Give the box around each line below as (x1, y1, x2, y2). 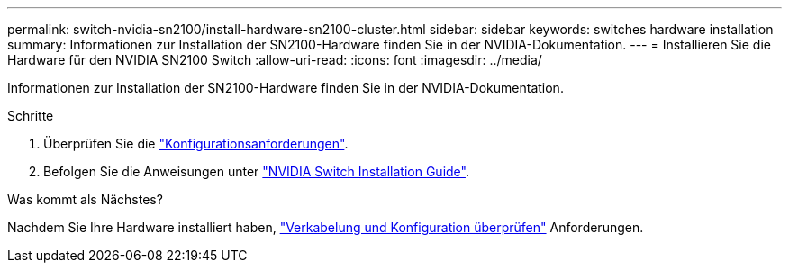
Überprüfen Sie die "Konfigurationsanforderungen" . (43, 136, 349, 151)
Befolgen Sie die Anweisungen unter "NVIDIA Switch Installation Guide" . (43, 164, 469, 179)
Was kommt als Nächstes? (7, 192, 163, 207)
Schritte (7, 108, 54, 123)
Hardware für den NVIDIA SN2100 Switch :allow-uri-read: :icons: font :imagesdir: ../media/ (7, 52, 542, 67)
